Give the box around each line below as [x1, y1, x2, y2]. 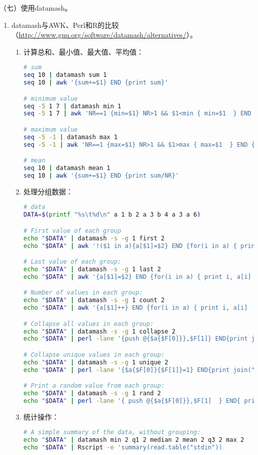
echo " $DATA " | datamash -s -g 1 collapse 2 [23, 327, 176, 335]
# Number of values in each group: [23, 289, 143, 297]
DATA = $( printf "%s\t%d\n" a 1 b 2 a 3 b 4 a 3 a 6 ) [23, 211, 201, 219]
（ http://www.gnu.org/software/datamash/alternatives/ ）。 [11, 29, 197, 40]
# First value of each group [23, 227, 121, 234]
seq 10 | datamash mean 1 [23, 164, 111, 172]
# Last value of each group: [23, 258, 121, 266]
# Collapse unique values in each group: [23, 351, 165, 358]
